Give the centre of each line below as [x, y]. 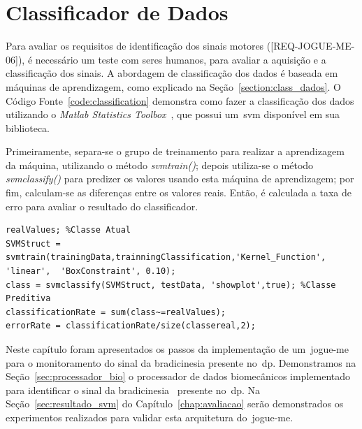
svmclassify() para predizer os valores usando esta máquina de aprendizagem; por [180, 179]
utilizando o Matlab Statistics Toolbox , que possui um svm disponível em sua [173, 114]
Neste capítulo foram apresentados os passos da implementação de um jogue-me [177, 349]
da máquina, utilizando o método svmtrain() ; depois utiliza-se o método [160, 165]
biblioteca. [28, 128]
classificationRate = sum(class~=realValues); [116, 312]
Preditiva [28, 299]
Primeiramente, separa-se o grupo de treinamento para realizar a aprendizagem [175, 151]
